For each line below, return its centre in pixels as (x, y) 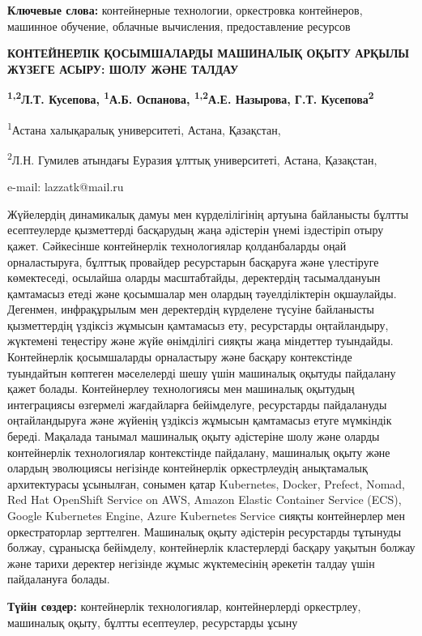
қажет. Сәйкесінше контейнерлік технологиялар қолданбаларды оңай (177, 245)
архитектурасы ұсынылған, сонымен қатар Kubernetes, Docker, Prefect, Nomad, (206, 483)
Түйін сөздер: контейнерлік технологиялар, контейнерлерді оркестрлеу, (184, 606)
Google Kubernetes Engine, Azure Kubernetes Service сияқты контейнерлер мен (206, 515)
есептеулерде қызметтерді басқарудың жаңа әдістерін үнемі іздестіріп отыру (196, 230)
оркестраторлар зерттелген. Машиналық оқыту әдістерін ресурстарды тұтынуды (205, 531)
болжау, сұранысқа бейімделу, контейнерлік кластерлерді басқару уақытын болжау (211, 547)
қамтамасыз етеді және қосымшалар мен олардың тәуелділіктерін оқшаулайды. (202, 293)
